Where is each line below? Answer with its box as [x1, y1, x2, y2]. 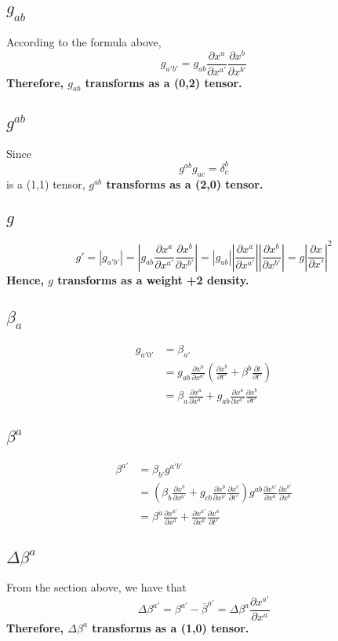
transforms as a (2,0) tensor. [106, 175, 263, 192]
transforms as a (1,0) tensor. [92, 619, 249, 636]
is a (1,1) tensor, [6, 175, 85, 192]
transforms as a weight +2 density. [57, 271, 249, 288]
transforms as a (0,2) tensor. [85, 74, 242, 90]
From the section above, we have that [6, 579, 187, 595]
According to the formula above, [6, 34, 162, 49]
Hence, [6, 271, 44, 288]
